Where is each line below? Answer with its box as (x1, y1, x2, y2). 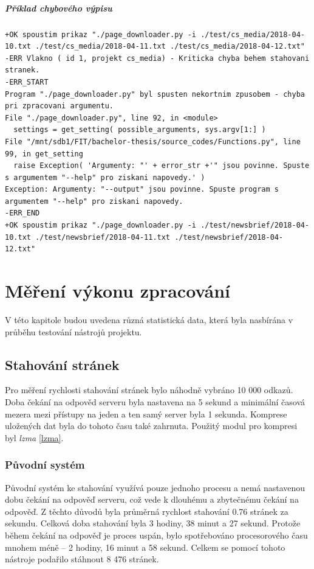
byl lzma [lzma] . (5, 431, 64, 444)
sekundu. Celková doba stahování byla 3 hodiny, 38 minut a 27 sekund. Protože (5, 517, 301, 529)
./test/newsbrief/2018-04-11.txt (35, 232, 171, 242)
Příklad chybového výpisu (5, 1, 112, 14)
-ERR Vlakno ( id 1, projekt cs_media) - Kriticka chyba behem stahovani (5, 54, 310, 63)
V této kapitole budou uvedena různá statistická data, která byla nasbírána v (5, 313, 293, 326)
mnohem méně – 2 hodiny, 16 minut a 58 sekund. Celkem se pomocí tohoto (5, 540, 285, 553)
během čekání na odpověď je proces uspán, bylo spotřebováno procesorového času (5, 528, 308, 541)
